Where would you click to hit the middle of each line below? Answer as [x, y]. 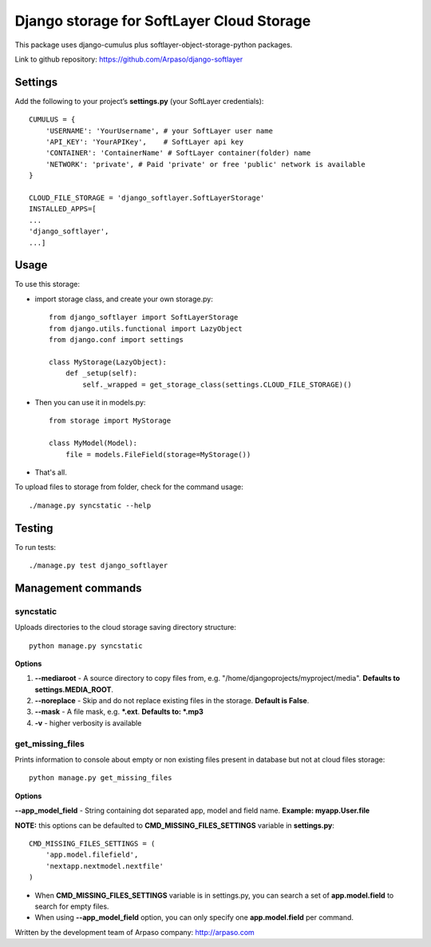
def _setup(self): [101, 373]
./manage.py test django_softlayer [99, 565]
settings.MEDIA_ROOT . [74, 689]
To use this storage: [47, 284]
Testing [34, 528]
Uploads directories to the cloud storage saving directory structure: [126, 627]
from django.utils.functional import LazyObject [146, 328]
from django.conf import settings [116, 340]
